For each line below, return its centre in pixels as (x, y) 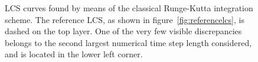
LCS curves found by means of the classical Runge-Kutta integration (129, 8)
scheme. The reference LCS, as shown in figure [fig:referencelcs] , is (125, 19)
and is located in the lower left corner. (74, 54)
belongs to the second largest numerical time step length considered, (128, 42)
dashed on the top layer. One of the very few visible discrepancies (123, 31)
